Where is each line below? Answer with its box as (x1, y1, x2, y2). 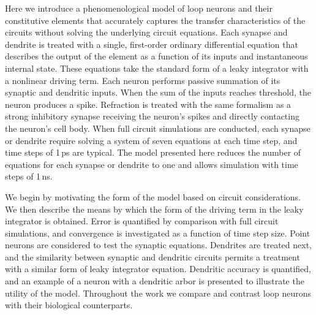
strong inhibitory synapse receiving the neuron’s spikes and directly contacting (5, 110, 299, 123)
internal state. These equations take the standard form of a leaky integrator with (5, 61, 309, 74)
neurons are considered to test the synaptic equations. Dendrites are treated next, (5, 238, 312, 251)
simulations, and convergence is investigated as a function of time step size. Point (5, 226, 310, 239)
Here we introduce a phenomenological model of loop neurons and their (5, 2, 273, 14)
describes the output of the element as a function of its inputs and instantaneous (5, 50, 308, 63)
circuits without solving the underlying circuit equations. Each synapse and (5, 26, 288, 39)
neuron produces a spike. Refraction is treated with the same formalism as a (5, 97, 292, 110)
